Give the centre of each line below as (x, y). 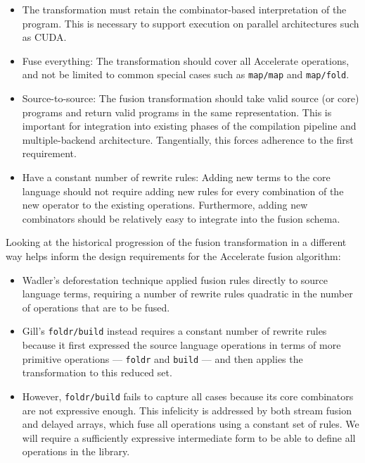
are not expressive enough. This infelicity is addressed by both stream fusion (187, 410)
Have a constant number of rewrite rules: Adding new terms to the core (176, 177)
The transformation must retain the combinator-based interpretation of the (184, 9)
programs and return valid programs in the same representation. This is (177, 112)
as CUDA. (44, 37)
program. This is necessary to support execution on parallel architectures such (191, 23)
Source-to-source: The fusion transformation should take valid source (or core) (191, 98)
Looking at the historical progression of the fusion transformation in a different (176, 242)
